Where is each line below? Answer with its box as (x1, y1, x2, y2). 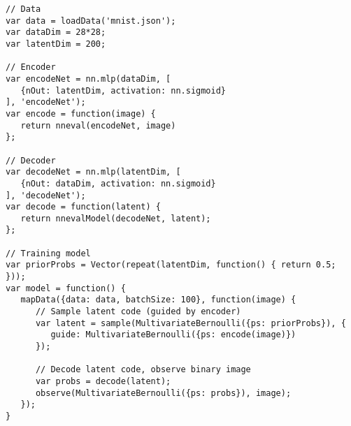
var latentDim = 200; (6, 38, 106, 49)
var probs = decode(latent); (35, 376, 171, 386)
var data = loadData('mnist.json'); (6, 15, 176, 26)
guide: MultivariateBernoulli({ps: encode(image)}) (50, 330, 296, 340)
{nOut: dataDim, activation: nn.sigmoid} (20, 178, 216, 189)
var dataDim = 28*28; (6, 27, 106, 38)
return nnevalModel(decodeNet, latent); (20, 213, 211, 223)
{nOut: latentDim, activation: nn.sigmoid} (20, 85, 226, 96)
